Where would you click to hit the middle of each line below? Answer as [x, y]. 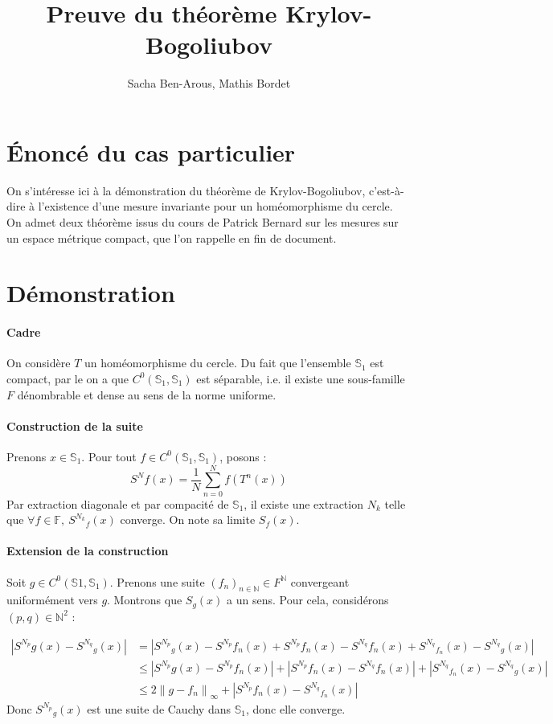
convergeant [320, 581]
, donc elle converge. [295, 708]
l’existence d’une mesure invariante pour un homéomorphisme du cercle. [215, 206]
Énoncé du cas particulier [151, 151]
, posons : [243, 456]
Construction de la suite [75, 425]
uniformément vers [52, 600]
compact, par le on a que [68, 378]
